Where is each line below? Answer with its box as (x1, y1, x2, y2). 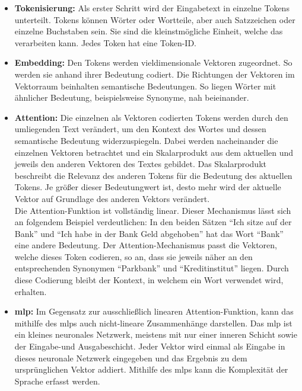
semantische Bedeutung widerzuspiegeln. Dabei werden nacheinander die (14, 134, 278, 146)
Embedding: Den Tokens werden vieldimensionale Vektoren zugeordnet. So (14, 56, 293, 69)
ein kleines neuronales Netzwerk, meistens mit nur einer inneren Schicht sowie (14, 328, 297, 341)
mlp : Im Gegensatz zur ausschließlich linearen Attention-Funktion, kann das (14, 305, 294, 318)
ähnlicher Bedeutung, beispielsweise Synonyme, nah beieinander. (14, 91, 249, 104)
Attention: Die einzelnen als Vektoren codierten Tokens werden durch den (14, 111, 288, 123)
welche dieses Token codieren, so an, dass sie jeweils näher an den (14, 250, 253, 262)
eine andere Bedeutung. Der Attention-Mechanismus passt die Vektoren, (14, 239, 277, 251)
